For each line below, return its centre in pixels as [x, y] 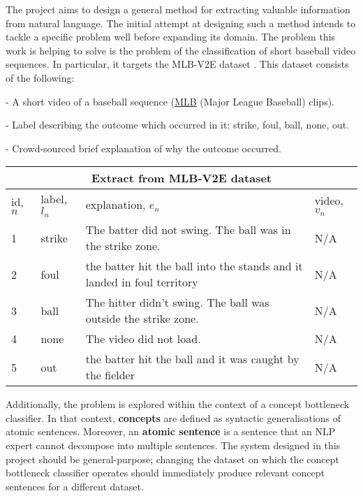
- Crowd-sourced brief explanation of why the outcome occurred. [143, 148]
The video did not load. [143, 339]
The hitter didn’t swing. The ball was [177, 302]
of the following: [40, 77]
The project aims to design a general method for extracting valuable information [178, 9]
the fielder [110, 375]
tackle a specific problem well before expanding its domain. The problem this [171, 37]
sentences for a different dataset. [75, 486]
